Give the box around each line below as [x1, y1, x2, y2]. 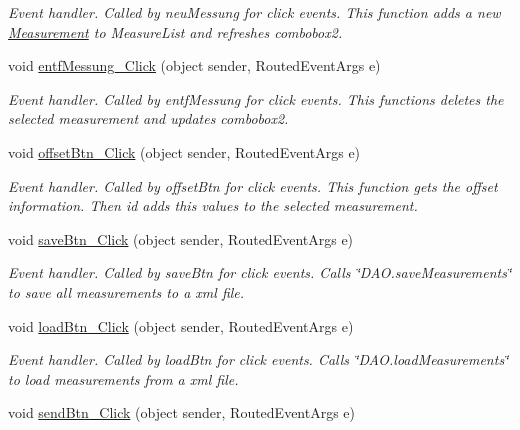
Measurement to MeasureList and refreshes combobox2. [8, 21, 343, 42]
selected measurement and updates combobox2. [8, 108, 289, 129]
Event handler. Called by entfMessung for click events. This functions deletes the [8, 88, 504, 109]
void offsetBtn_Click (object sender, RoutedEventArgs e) [8, 141, 361, 162]
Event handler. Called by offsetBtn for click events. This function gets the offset [8, 175, 498, 196]
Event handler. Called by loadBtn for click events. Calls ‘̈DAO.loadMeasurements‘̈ [8, 349, 509, 370]
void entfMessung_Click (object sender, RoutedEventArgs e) [8, 55, 381, 76]
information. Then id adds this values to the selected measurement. [8, 195, 418, 216]
